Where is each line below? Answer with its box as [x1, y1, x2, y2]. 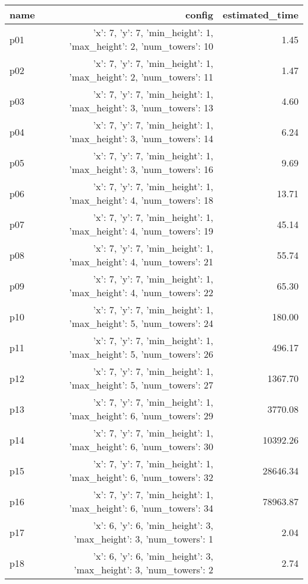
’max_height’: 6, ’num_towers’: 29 [69, 409, 214, 422]
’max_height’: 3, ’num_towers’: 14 [69, 131, 214, 145]
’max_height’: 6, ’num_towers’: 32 [69, 470, 214, 484]
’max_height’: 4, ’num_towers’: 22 [69, 285, 214, 299]
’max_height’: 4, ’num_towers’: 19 [69, 224, 214, 238]
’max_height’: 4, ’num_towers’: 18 [69, 193, 214, 207]
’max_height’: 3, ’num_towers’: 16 [69, 162, 214, 176]
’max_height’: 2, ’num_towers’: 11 [69, 70, 214, 84]
